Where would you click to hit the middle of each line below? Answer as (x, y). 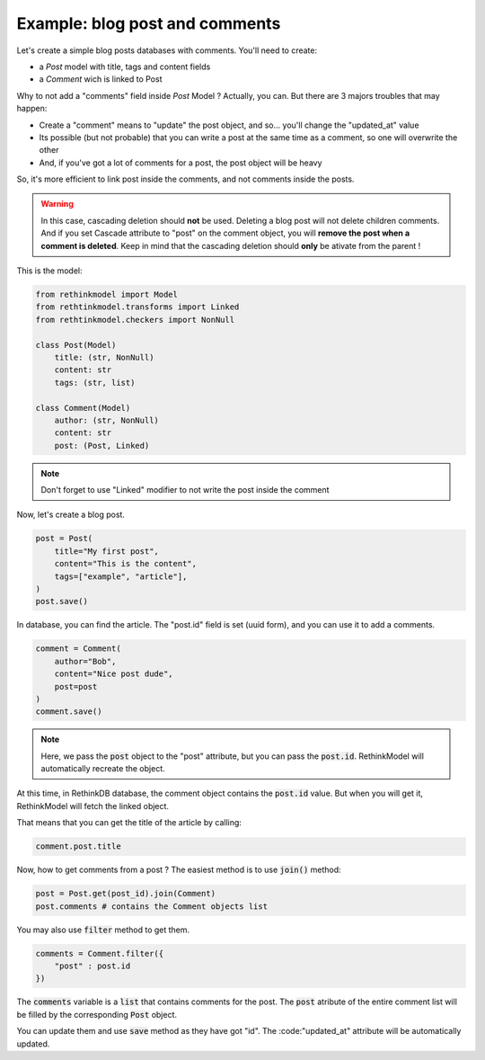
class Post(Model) (76, 345)
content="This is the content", (126, 564)
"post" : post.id (93, 966)
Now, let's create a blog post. (71, 515)
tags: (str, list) (95, 383)
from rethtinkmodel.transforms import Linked (137, 307)
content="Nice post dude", (114, 674)
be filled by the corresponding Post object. (97, 1014)
